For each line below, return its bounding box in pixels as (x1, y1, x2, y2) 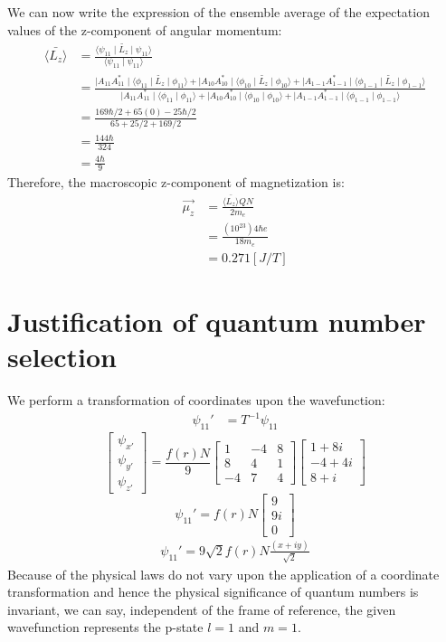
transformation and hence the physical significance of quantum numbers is (7, 582, 419, 601)
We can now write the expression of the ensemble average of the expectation (7, 3, 430, 21)
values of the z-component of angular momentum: (7, 20, 282, 39)
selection (7, 338, 117, 375)
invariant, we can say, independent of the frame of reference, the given (7, 600, 396, 618)
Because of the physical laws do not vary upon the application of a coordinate (7, 564, 440, 583)
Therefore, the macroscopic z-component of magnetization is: (7, 173, 345, 192)
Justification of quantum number (7, 303, 426, 339)
